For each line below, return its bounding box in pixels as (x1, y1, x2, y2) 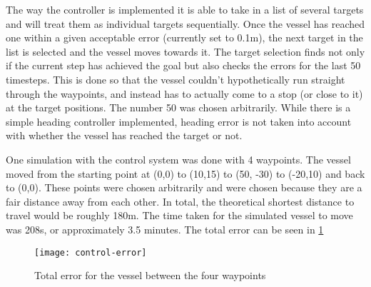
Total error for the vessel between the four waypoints (34, 268, 266, 283)
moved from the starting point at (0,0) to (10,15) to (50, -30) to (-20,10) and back (6, 166, 365, 181)
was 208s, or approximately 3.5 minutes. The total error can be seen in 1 (6, 221, 324, 236)
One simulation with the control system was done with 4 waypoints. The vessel (6, 151, 351, 166)
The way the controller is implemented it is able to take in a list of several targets (6, 2, 364, 16)
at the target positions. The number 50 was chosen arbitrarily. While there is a (6, 100, 351, 115)
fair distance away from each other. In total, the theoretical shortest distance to (6, 193, 355, 208)
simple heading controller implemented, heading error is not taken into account (6, 114, 352, 129)
